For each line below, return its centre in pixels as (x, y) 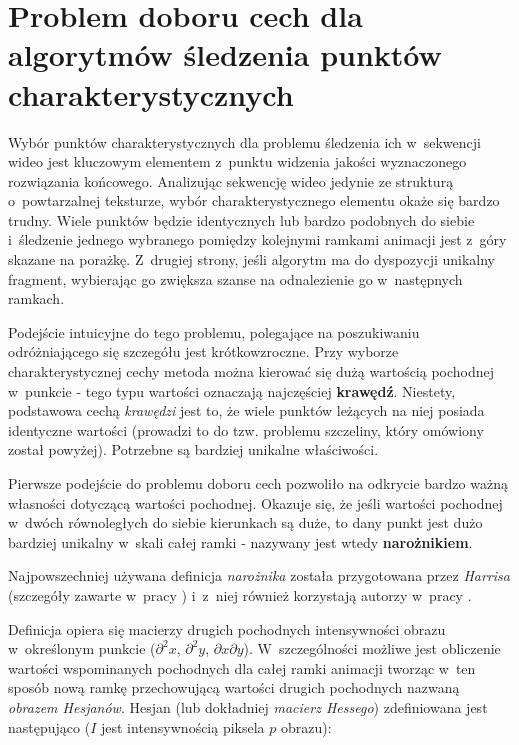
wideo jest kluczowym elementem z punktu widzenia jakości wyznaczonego (237, 161)
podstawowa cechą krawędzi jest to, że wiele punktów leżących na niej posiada (246, 410)
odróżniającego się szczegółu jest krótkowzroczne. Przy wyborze (203, 351)
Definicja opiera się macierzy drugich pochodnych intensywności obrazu (227, 628)
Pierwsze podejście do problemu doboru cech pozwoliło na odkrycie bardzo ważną (258, 483)
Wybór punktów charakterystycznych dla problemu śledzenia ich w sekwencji (244, 141)
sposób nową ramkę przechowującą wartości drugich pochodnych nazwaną (234, 687)
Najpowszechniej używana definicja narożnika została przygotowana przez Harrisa (259, 575)
